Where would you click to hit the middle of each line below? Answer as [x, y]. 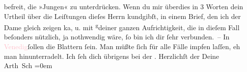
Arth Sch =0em [28, 65]
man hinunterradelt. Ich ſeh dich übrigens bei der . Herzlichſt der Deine [112, 56]
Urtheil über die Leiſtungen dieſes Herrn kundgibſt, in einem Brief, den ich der [123, 16]
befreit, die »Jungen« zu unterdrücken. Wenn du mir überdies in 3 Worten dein [124, 6]
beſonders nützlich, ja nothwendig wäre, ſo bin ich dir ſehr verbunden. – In [117, 37]
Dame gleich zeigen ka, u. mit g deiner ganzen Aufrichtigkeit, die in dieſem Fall [122, 27]
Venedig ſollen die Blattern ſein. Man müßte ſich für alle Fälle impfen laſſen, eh [122, 46]
